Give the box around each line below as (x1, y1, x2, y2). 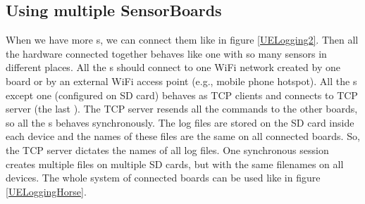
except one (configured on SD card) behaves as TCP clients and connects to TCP (6, 87, 358, 102)
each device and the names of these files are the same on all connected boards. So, (6, 129, 360, 144)
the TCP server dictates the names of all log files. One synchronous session (6, 142, 329, 157)
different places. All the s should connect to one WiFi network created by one (6, 60, 340, 75)
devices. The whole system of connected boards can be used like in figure (6, 170, 321, 185)
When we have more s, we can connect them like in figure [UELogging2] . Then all (6, 32, 359, 47)
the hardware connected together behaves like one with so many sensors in (6, 46, 327, 60)
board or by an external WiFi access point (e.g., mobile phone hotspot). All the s (6, 73, 357, 88)
